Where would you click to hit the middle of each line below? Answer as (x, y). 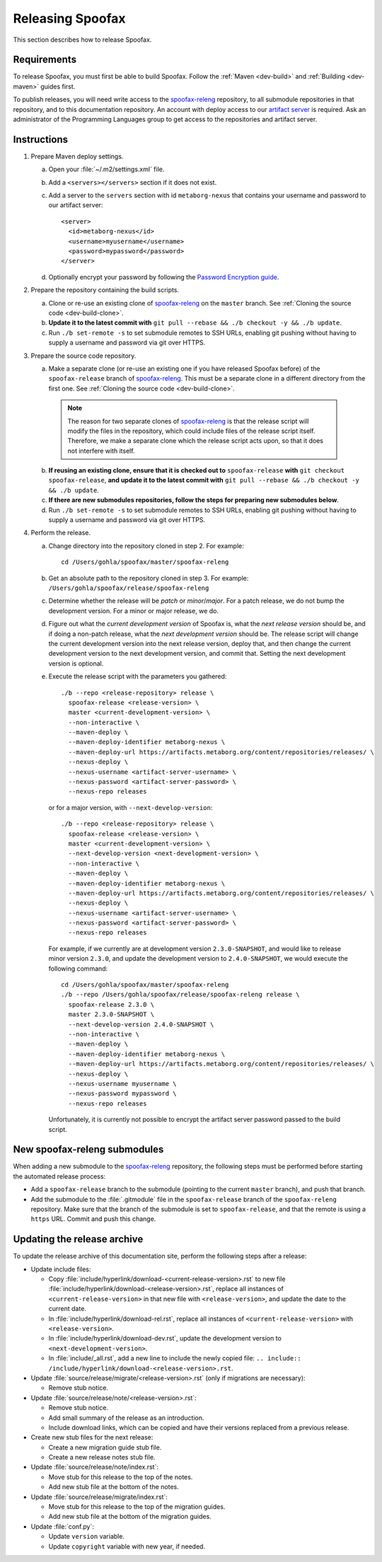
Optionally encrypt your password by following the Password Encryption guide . (164, 277)
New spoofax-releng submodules (88, 1150)
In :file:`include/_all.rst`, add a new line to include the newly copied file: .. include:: (175, 1358)
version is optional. (76, 663)
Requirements (45, 60)
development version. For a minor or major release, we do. (134, 611)
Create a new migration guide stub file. (105, 1447)
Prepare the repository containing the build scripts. (105, 290)
